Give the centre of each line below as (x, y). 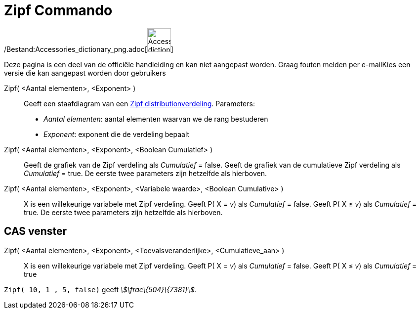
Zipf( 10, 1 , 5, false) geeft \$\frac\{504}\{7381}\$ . (101, 289)
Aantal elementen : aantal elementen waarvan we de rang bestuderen (156, 119)
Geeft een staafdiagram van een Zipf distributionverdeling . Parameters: (139, 103)
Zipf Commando (58, 10)
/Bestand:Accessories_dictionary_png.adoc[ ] (89, 49)
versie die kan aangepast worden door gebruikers (85, 73)
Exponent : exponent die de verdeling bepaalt (117, 134)
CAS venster (36, 231)
